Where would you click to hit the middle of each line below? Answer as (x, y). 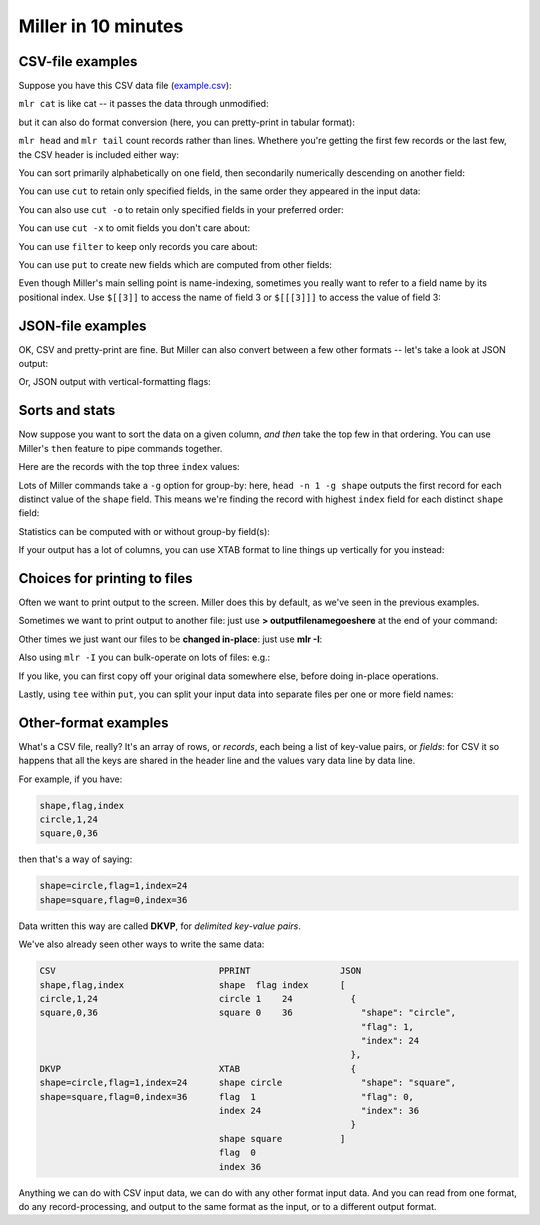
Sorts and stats (67, 410)
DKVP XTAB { (198, 1068)
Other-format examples (93, 722)
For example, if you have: (70, 779)
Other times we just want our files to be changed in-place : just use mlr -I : (170, 639)
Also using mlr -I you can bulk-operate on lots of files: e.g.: (144, 657)
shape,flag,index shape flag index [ (192, 984)
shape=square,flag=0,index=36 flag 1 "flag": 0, (227, 1096)
